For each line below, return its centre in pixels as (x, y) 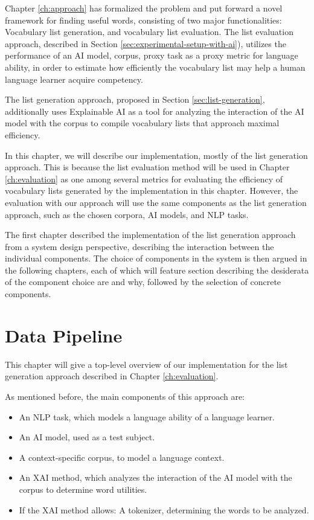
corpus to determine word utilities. (83, 489)
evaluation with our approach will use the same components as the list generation (156, 202)
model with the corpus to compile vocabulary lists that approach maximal (142, 123)
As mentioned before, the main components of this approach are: (125, 396)
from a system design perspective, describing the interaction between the (139, 246)
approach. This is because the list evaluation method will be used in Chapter (147, 167)
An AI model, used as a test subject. (87, 437)
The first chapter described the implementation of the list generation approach (150, 235)
